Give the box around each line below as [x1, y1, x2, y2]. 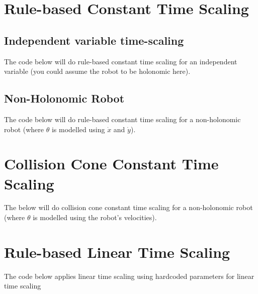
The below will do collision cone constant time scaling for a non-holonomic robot [4, 202, 253, 213]
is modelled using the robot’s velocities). [33, 212, 157, 223]
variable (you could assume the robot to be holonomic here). [4, 66, 191, 76]
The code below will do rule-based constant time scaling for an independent [4, 56, 237, 66]
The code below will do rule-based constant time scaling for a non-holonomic [4, 114, 241, 124]
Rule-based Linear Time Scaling [4, 241, 230, 262]
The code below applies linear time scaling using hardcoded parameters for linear [4, 270, 254, 281]
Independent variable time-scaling [4, 32, 184, 48]
